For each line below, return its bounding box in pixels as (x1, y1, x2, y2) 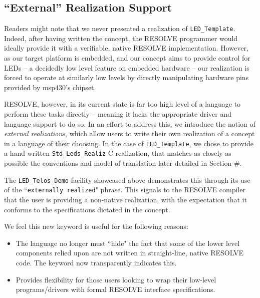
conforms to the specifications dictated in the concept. (4, 204, 170, 214)
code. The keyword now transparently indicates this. (16, 257, 177, 267)
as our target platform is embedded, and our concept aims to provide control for (4, 53, 250, 63)
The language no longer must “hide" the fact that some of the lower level (16, 237, 240, 248)
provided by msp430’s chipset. (4, 82, 96, 92)
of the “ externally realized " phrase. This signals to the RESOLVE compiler (4, 184, 245, 195)
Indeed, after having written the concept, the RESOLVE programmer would (4, 33, 238, 43)
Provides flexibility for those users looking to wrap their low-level (16, 274, 216, 284)
